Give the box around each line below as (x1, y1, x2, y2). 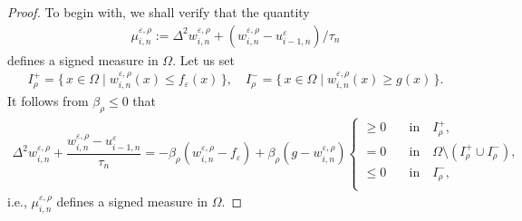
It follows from (7, 91, 89, 110)
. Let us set (172, 50, 235, 69)
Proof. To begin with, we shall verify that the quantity (7, 3, 310, 21)
